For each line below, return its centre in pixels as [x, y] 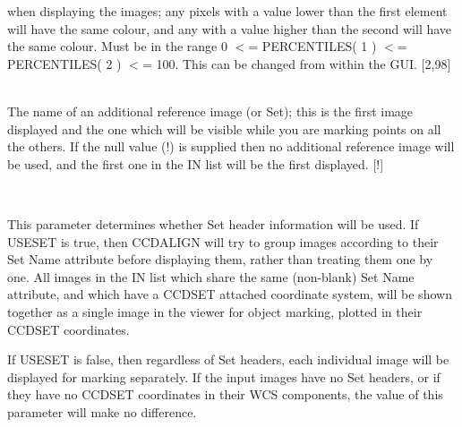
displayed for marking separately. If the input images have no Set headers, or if [224, 376]
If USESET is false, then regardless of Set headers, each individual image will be [228, 359]
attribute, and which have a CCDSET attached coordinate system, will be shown [230, 294]
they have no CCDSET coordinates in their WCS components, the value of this [225, 394]
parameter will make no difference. [102, 411]
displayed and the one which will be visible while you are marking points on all [224, 128]
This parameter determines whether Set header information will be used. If [213, 223]
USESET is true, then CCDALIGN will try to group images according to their [223, 241]
